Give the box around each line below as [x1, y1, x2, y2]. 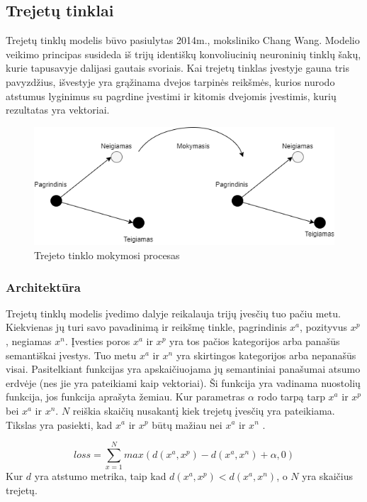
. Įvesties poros [64, 334, 130, 348]
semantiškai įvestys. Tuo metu [6, 347, 137, 362]
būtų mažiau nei [152, 417, 222, 432]
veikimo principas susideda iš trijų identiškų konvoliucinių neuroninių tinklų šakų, [6, 46, 361, 61]
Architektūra [6, 278, 81, 295]
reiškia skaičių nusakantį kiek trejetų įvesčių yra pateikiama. [72, 403, 335, 418]
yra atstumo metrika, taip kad [34, 469, 166, 484]
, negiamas [6, 334, 52, 348]
